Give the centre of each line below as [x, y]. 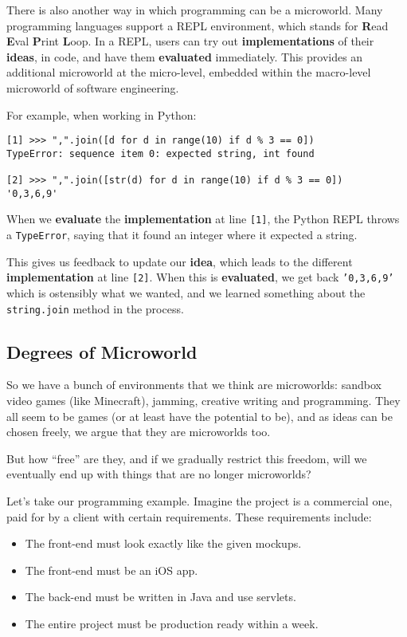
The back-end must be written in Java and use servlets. [160, 597]
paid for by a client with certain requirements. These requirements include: [189, 516]
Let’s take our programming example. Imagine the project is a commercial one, [200, 501]
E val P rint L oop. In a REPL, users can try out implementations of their [190, 41]
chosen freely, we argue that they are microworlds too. [139, 432]
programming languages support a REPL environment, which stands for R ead [198, 25]
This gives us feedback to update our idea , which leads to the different [180, 261]
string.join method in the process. [95, 308]
